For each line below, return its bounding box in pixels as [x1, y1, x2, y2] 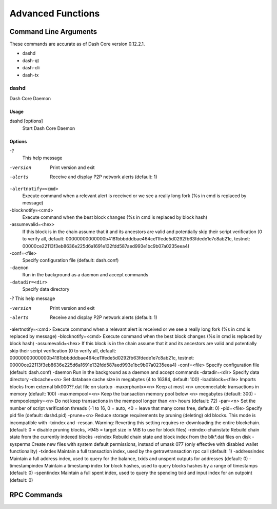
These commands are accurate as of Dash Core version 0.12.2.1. [9, 41, 145, 47]
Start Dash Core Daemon [22, 125, 75, 131]
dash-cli [22, 65, 40, 71]
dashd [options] [9, 118, 43, 124]
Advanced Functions [9, 8, 100, 19]
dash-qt [22, 57, 39, 64]
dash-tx [22, 72, 39, 78]
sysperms [9, 441, 31, 447]
